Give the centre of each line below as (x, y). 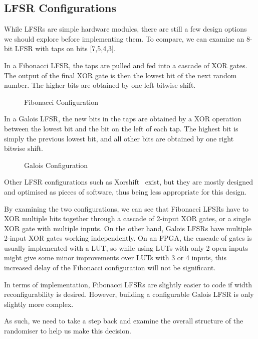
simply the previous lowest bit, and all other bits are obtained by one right (119, 138)
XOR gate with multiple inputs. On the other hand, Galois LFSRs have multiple (128, 228)
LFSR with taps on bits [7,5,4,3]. (65, 48)
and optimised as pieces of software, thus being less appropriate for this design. (125, 191)
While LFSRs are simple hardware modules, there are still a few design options (125, 29)
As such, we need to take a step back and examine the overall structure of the (124, 321)
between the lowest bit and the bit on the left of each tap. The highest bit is (121, 128)
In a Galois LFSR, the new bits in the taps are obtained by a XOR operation (123, 119)
